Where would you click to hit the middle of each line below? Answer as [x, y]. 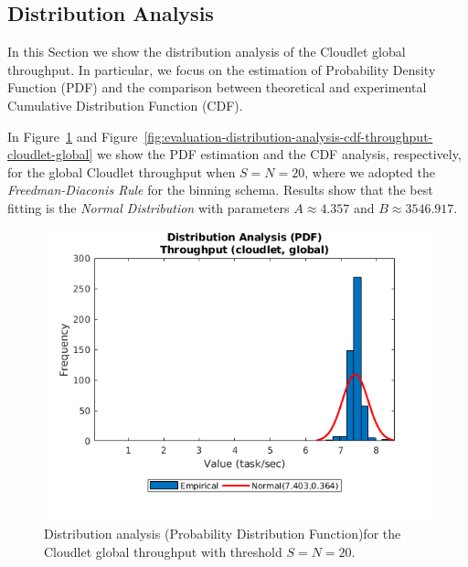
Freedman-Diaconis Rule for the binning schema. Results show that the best [220, 190]
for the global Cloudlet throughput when [122, 171]
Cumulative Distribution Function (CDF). [125, 105]
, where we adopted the [370, 171]
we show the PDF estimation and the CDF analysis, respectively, [279, 154]
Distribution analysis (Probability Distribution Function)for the [223, 534]
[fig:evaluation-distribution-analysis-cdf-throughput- [288, 136]
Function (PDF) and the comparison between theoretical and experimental [217, 87]
